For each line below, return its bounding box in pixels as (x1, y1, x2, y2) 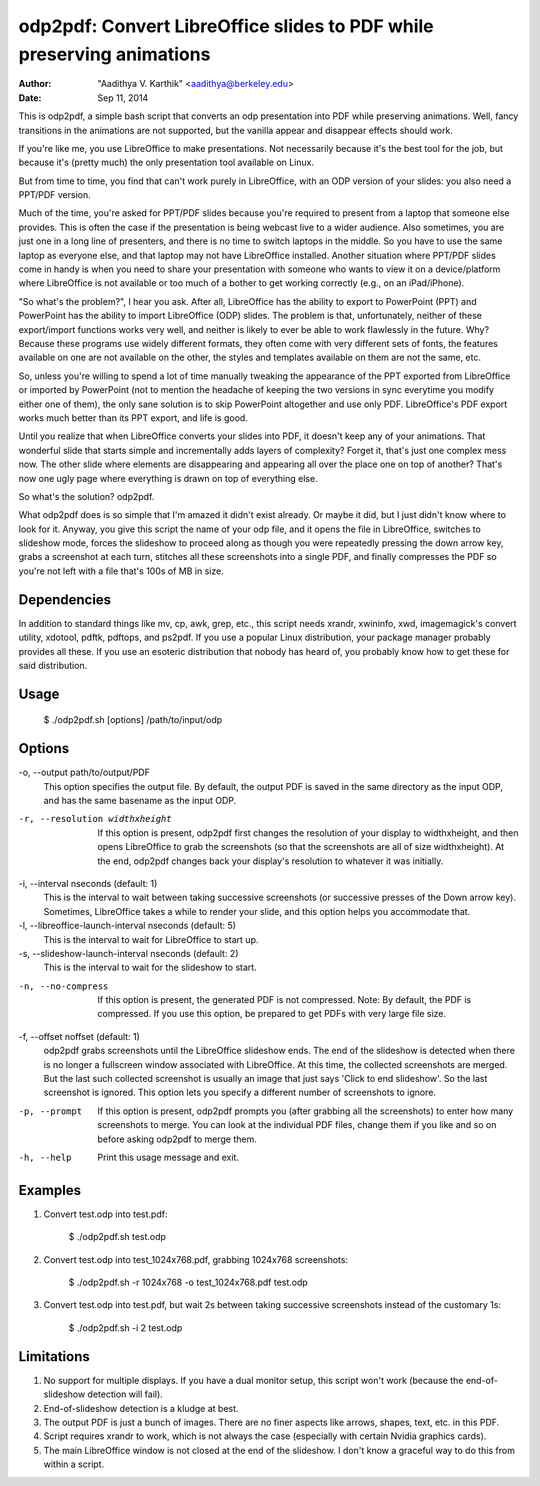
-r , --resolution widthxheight (18, 813, 172, 825)
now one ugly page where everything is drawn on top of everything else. (18, 472, 319, 484)
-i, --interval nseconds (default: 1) (18, 877, 158, 889)
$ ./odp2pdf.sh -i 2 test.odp (68, 1321, 183, 1334)
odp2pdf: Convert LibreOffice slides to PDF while (18, 15, 434, 37)
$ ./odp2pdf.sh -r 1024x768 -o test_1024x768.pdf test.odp (68, 1276, 309, 1289)
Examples (18, 1181, 82, 1199)
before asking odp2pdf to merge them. (97, 1133, 257, 1145)
